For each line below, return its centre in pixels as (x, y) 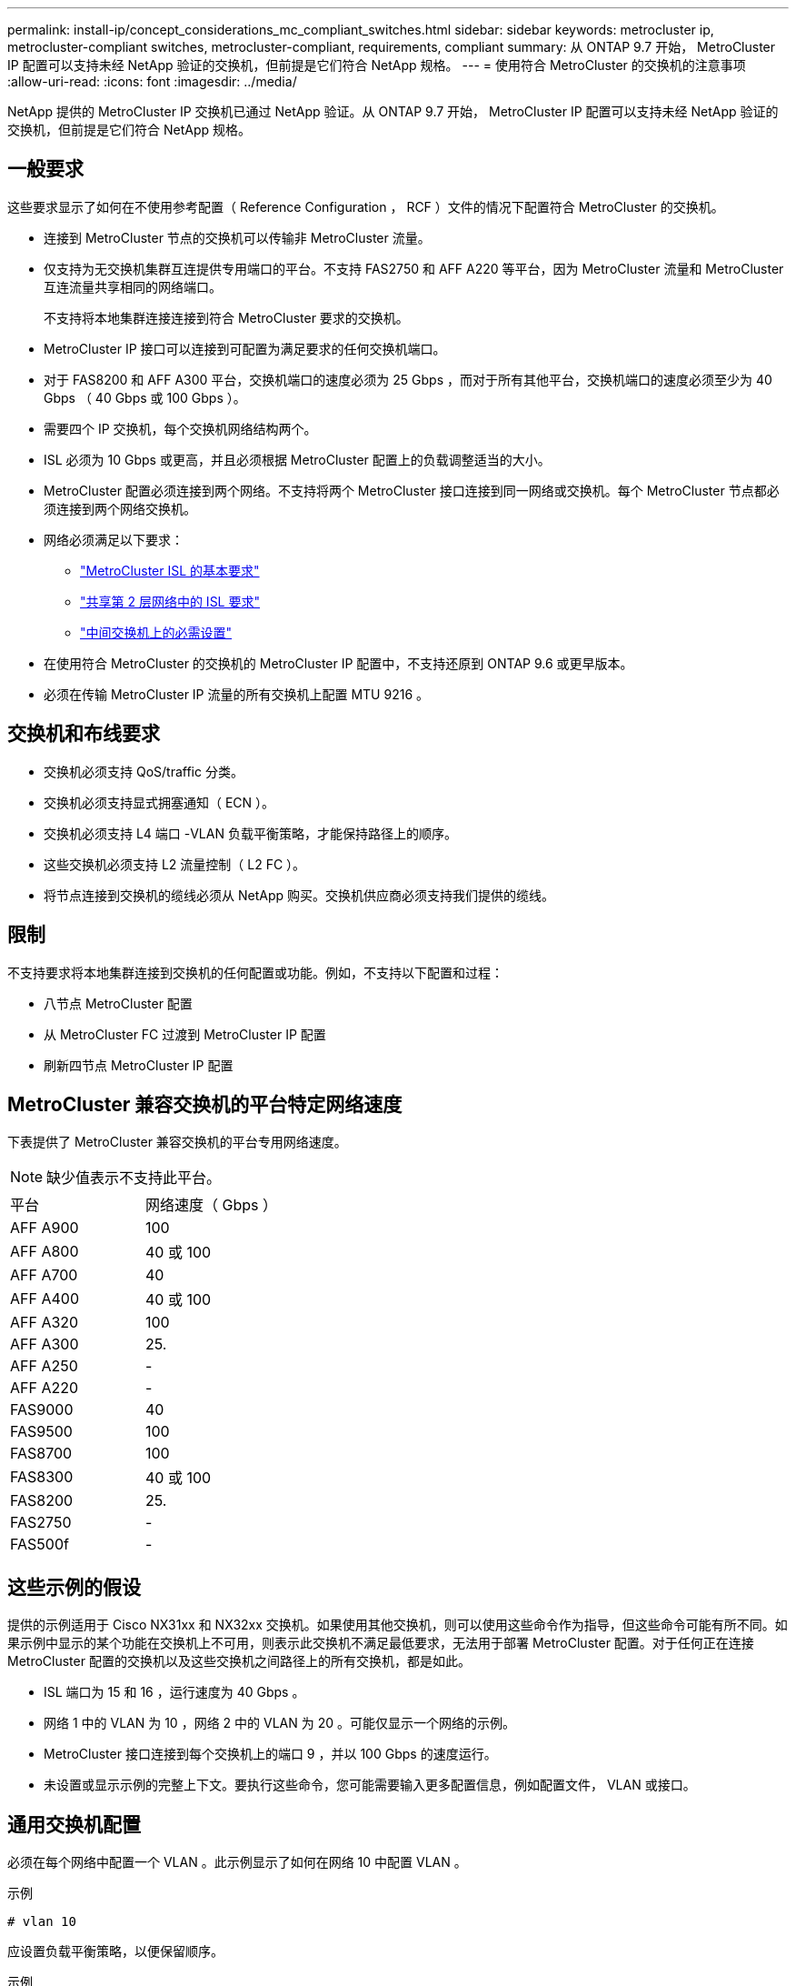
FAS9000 (42, 1410)
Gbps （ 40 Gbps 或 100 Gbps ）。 (145, 397)
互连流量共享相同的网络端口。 (133, 286)
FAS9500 (41, 1432)
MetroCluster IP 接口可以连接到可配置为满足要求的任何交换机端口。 (245, 348)
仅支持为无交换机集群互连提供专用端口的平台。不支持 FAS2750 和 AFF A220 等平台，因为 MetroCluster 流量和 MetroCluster (414, 268)
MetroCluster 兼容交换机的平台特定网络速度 (205, 1104)
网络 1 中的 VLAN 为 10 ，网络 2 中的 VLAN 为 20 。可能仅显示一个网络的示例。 (279, 1723)
